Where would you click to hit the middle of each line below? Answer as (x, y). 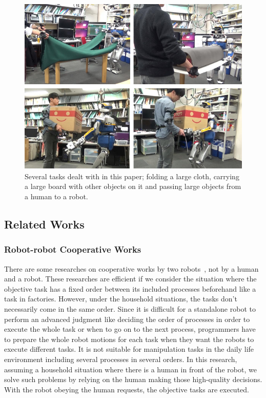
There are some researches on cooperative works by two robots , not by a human (131, 268)
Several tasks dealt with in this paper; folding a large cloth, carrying (132, 176)
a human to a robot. (56, 196)
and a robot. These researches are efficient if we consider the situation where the (130, 279)
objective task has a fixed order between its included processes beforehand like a (130, 288)
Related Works (44, 224)
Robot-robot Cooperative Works (73, 249)
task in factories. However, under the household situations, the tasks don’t (121, 299)
